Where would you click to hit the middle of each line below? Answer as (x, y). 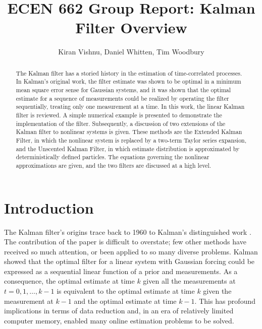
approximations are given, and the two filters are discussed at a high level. (114, 165)
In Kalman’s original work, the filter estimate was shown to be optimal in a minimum (128, 81)
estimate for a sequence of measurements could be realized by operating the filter (122, 98)
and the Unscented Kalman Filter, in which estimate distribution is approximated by (128, 148)
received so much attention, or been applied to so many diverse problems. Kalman (131, 251)
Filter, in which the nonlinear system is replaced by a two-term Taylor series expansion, (131, 140)
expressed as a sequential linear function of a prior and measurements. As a (121, 271)
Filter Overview (131, 27)
